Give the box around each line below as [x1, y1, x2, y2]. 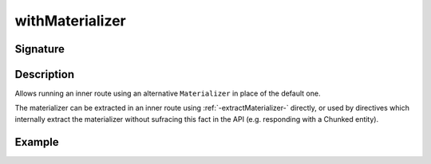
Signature [14, 42, 65, 56]
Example [14, 135, 59, 149]
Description [14, 68, 75, 81]
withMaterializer [14, 12, 127, 29]
